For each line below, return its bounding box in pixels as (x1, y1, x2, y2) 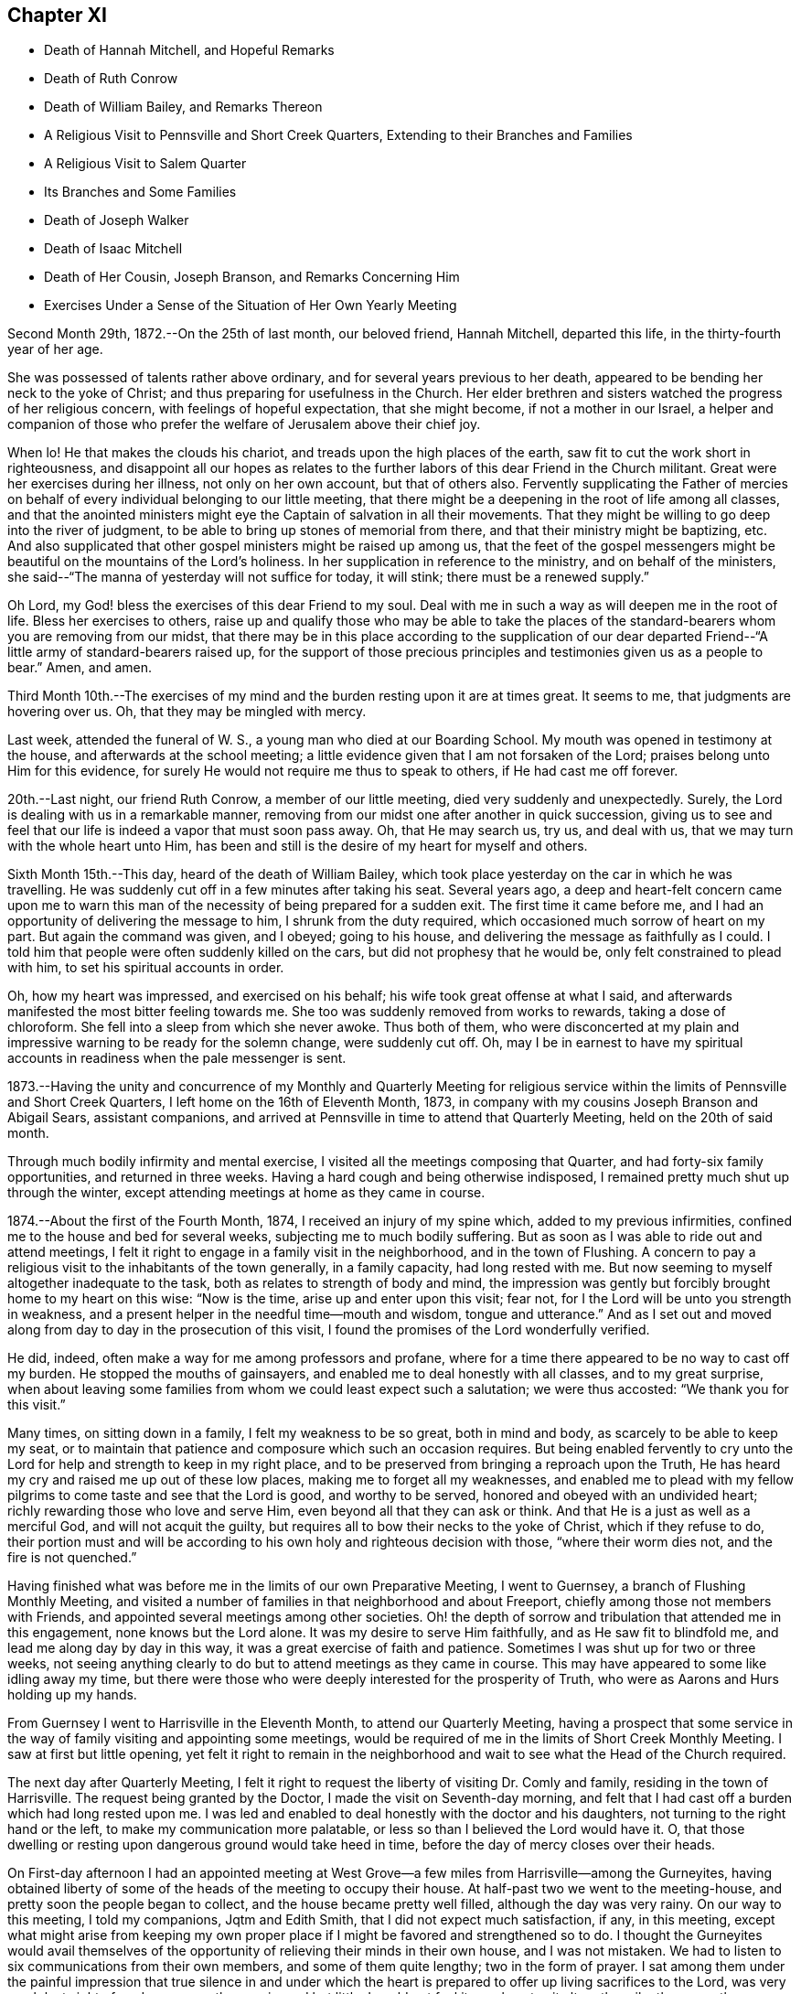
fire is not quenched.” (7, 1549, 137, 1566)
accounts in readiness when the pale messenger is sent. (7, 1050, 347, 1067)
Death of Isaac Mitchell (44, 241, 183, 257)
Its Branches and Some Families (44, 184, 237, 200)
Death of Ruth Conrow (44, 70, 178, 87)
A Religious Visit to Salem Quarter (44, 155, 247, 172)
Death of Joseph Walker (44, 212, 189, 229)
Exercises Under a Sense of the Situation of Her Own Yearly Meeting (44, 297, 457, 314)
